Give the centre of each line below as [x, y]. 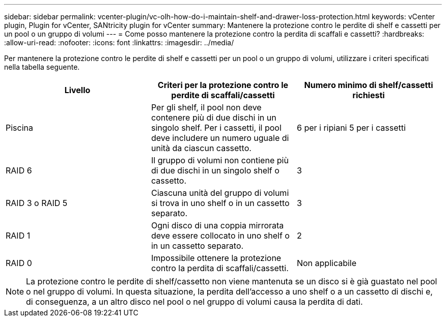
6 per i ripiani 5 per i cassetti [351, 128]
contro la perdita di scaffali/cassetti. [220, 268]
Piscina [19, 128]
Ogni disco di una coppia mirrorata [217, 225]
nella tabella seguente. [42, 67]
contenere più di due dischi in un [214, 118]
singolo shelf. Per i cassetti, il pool [216, 128]
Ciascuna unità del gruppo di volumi [220, 193]
